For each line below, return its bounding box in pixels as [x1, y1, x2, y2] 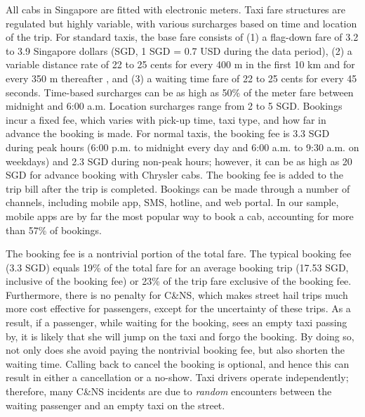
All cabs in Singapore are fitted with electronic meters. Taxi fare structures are [6, 2, 345, 16]
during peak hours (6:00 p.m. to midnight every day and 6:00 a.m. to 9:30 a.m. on [6, 139, 359, 154]
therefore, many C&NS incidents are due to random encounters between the [6, 384, 332, 399]
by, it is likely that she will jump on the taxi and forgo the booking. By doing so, [6, 328, 354, 343]
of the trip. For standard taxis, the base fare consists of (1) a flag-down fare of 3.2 [6, 30, 359, 44]
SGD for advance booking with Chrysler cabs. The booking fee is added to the [6, 167, 343, 182]
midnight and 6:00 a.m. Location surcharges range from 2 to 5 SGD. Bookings [6, 98, 343, 113]
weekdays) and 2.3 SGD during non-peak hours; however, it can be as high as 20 [6, 153, 352, 168]
